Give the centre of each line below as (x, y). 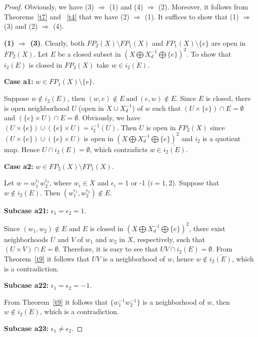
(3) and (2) (21, 26)
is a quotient (221, 138)
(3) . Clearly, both (57, 42)
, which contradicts (119, 149)
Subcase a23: (26, 328)
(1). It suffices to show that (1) (192, 16)
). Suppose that (196, 183)
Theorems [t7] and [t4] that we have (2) (67, 16)
